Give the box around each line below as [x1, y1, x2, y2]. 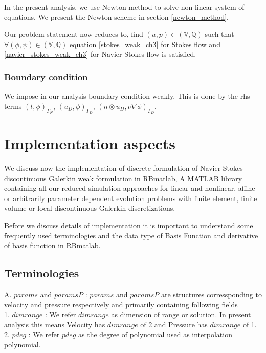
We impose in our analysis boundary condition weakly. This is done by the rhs [4, 91, 250, 101]
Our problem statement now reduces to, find [4, 29, 143, 39]
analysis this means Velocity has [4, 319, 105, 329]
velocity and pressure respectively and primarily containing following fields [4, 299, 238, 310]
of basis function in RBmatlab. [4, 240, 101, 251]
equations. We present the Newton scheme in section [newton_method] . [4, 11, 229, 22]
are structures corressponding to [161, 289, 262, 300]
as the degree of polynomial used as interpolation [78, 329, 232, 340]
